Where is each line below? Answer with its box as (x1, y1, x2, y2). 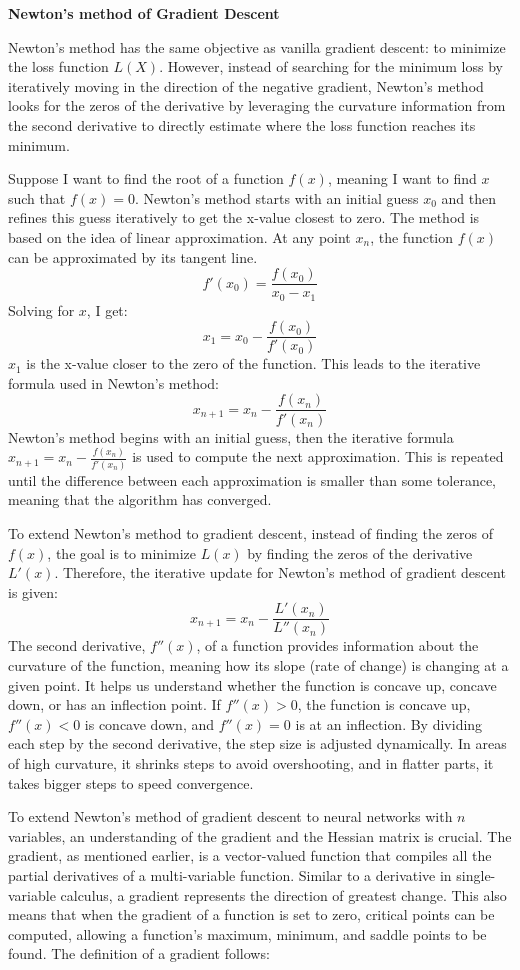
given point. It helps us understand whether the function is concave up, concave (8, 674, 497, 695)
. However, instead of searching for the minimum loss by (159, 56, 503, 77)
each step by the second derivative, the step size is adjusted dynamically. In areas (8, 733, 507, 754)
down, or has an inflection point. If (8, 694, 221, 715)
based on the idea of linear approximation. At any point (8, 226, 351, 247)
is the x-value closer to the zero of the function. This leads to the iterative (26, 353, 481, 374)
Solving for (8, 299, 75, 320)
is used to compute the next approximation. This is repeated (132, 446, 504, 467)
